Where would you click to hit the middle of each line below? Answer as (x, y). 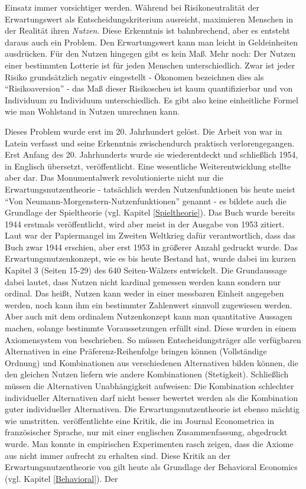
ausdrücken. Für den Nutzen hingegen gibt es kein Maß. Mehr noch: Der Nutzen (150, 53)
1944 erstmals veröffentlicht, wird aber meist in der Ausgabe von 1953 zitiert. (145, 224)
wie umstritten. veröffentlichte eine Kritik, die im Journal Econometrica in (140, 420)
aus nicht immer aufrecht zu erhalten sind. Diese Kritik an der (118, 455)
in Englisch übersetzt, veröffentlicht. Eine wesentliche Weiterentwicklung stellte (148, 166)
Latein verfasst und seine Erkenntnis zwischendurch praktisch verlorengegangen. (150, 143)
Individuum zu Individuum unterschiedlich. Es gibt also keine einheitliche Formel (152, 100)
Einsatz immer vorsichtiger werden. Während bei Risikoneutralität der (132, 7)
